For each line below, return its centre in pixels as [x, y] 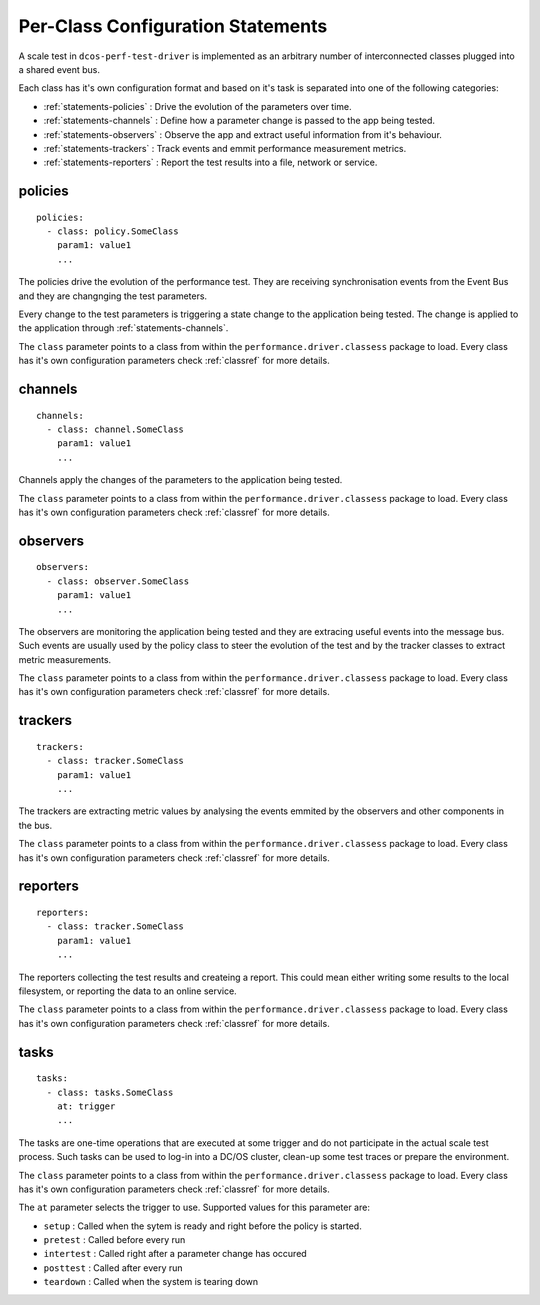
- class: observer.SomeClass [118, 581]
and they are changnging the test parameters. [113, 296]
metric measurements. [65, 659]
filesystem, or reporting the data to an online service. [127, 991]
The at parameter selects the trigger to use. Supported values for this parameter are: [194, 1207]
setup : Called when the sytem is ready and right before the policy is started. [202, 1226]
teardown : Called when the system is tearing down [151, 1282]
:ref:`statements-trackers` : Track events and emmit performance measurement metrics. [225, 148]
